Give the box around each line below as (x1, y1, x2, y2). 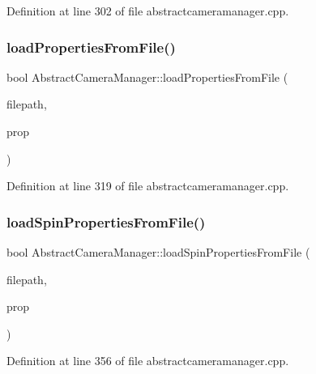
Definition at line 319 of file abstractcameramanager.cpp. (6, 177, 289, 194)
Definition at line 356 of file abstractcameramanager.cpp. (6, 352, 289, 369)
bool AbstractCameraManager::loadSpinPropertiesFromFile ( (6, 244, 310, 260)
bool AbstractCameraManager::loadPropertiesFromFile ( (6, 68, 288, 85)
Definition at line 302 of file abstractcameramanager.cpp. (6, 2, 289, 19)
